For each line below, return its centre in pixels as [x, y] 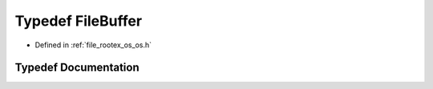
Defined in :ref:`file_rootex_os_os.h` [93, 45]
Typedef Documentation [77, 68]
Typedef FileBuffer [79, 21]
